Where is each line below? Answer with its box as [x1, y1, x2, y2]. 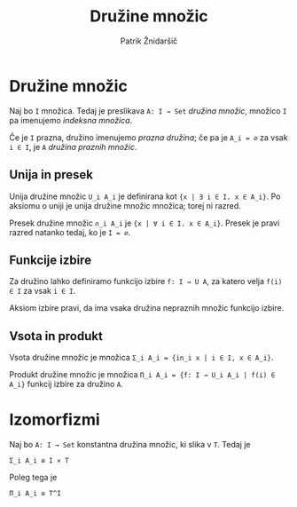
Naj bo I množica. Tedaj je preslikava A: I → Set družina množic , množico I [9, 105, 287, 116]
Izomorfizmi [9, 410, 100, 430]
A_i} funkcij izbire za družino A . [9, 379, 124, 390]
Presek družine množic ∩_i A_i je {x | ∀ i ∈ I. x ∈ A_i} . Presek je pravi [9, 218, 280, 228]
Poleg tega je [9, 472, 58, 483]
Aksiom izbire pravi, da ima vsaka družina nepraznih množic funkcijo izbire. [9, 303, 285, 313]
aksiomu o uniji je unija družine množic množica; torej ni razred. [9, 200, 241, 210]
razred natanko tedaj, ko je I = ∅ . [9, 226, 131, 237]
